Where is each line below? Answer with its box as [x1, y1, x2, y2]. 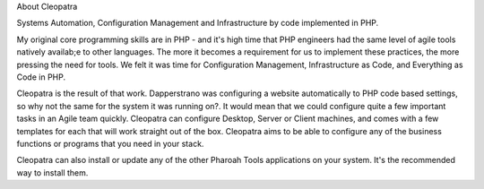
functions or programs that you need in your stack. [16, 138, 204, 149]
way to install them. [16, 167, 89, 178]
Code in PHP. [16, 72, 66, 82]
